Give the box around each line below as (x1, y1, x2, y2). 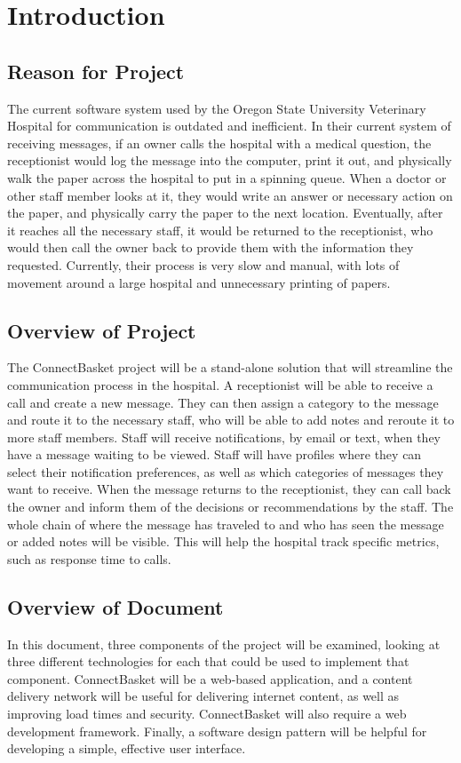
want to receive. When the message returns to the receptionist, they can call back (7, 480, 451, 498)
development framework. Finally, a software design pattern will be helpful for (7, 721, 427, 740)
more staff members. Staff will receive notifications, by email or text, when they (7, 427, 441, 446)
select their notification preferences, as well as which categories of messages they (7, 462, 444, 481)
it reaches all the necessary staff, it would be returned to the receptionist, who (7, 220, 433, 239)
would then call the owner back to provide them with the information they (7, 238, 414, 257)
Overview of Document (7, 592, 224, 620)
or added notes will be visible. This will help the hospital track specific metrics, (7, 532, 440, 551)
